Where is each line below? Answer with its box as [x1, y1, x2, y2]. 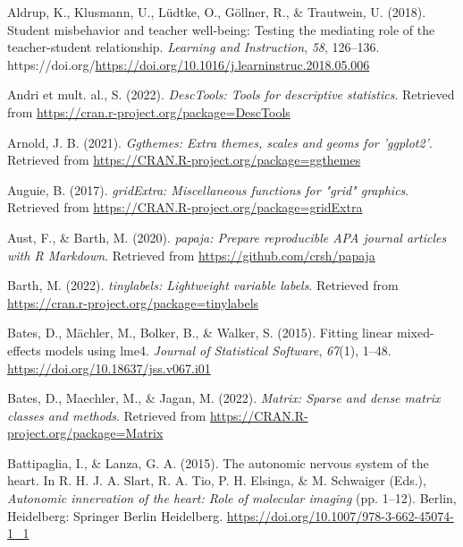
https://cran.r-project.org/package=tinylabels [7, 293, 259, 312]
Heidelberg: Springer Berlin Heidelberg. [7, 506, 223, 525]
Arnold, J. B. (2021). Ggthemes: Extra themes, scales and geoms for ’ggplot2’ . [7, 132, 433, 151]
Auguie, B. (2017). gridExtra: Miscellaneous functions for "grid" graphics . [7, 180, 409, 199]
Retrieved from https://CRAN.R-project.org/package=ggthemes [7, 150, 361, 169]
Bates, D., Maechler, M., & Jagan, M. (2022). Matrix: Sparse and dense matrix [7, 389, 441, 407]
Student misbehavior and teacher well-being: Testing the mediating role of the [7, 20, 435, 38]
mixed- [397, 323, 434, 342]
